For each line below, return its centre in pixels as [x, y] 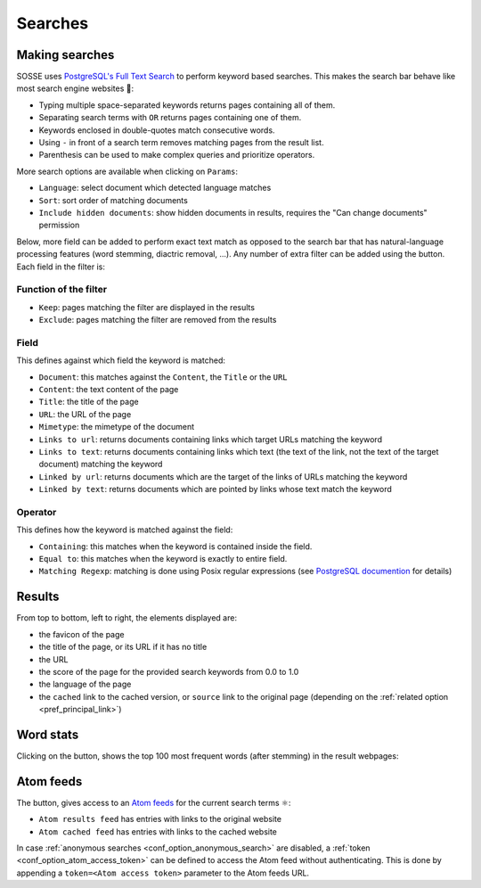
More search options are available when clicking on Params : [127, 171]
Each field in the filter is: [61, 267]
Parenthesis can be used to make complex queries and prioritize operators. [177, 155]
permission [59, 225]
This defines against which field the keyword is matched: [121, 360]
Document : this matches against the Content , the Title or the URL [163, 377]
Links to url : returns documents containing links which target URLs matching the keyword [211, 439]
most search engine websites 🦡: [75, 88]
